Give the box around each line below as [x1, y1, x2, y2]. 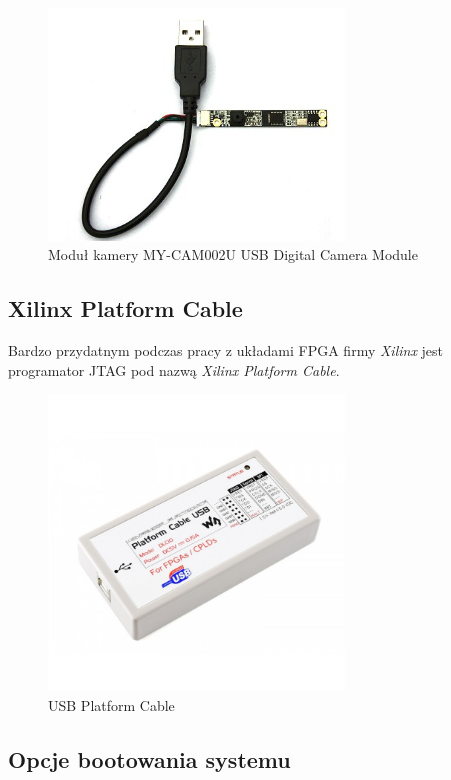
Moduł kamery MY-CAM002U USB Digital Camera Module [48, 244, 418, 265]
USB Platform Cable [48, 694, 175, 715]
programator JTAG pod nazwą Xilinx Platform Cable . [8, 359, 340, 380]
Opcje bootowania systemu [8, 743, 291, 774]
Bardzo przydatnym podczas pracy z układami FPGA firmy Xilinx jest [8, 340, 444, 361]
